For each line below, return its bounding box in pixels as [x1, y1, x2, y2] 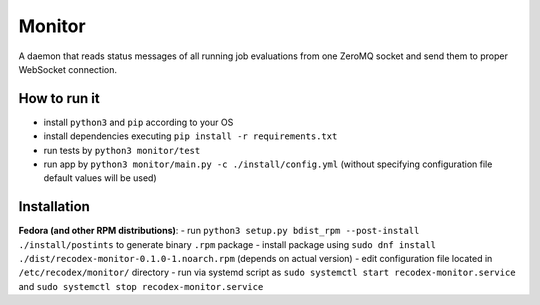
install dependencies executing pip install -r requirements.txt [43, 130, 338, 142]
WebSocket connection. [18, 63, 118, 75]
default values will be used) [43, 172, 157, 184]
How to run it [18, 90, 100, 107]
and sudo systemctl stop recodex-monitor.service [18, 280, 264, 292]
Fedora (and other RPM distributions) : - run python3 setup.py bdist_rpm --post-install [18, 225, 420, 237]
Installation [18, 198, 90, 215]
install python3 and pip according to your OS [43, 116, 234, 128]
